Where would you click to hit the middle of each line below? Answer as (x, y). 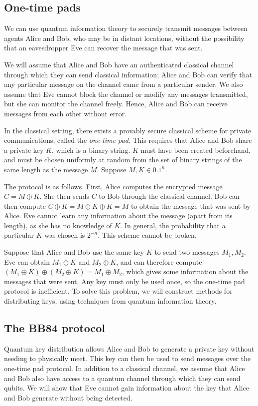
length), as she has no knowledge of (58, 225)
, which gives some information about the (185, 271)
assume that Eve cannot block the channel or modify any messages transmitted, (126, 94)
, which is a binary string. (91, 150)
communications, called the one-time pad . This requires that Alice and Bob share (128, 140)
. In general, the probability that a (173, 225)
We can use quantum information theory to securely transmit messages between (126, 28)
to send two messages (187, 252)
